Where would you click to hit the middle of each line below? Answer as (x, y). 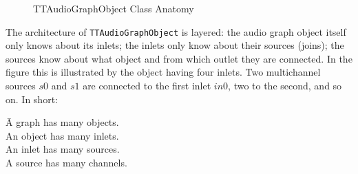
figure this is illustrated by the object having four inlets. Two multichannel (163, 72)
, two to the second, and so (285, 86)
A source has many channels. (66, 162)
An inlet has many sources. (63, 149)
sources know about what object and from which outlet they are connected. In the (179, 58)
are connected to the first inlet (147, 86)
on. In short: (32, 99)
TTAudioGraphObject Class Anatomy (114, 8)
